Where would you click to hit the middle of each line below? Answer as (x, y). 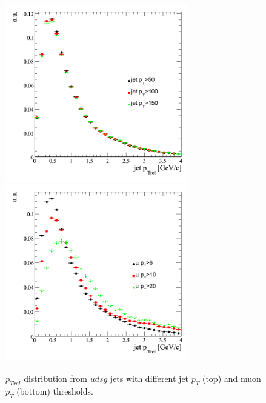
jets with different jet (149, 378)
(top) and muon (231, 378)
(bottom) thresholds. (55, 391)
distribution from (55, 378)
